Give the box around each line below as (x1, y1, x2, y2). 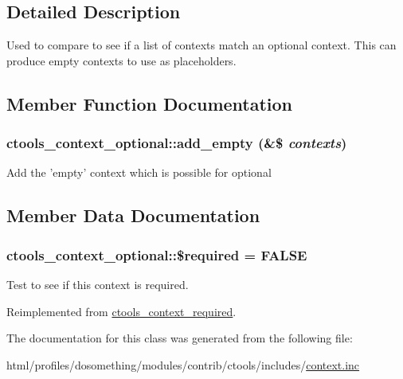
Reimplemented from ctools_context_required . (6, 303, 237, 319)
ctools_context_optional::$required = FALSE (6, 244, 307, 264)
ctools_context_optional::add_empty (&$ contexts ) (6, 133, 347, 153)
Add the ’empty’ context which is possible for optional (6, 164, 272, 181)
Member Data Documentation (6, 203, 260, 228)
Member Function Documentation (6, 91, 293, 115)
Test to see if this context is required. (6, 275, 189, 292)
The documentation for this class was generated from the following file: (6, 330, 353, 346)
